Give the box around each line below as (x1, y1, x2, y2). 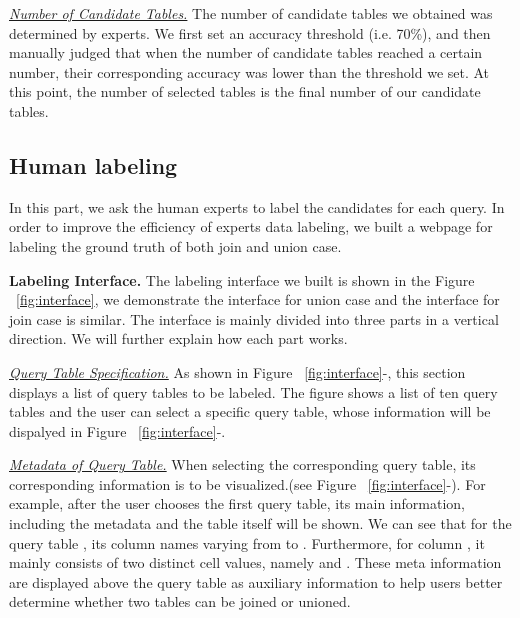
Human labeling (9, 149, 178, 180)
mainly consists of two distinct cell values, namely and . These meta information (9, 552, 502, 573)
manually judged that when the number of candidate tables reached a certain (9, 42, 483, 63)
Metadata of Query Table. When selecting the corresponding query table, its (9, 454, 476, 475)
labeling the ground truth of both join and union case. (9, 235, 342, 256)
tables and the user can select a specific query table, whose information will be (9, 401, 491, 422)
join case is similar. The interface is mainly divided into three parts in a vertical (9, 308, 499, 329)
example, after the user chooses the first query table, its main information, (9, 493, 465, 514)
